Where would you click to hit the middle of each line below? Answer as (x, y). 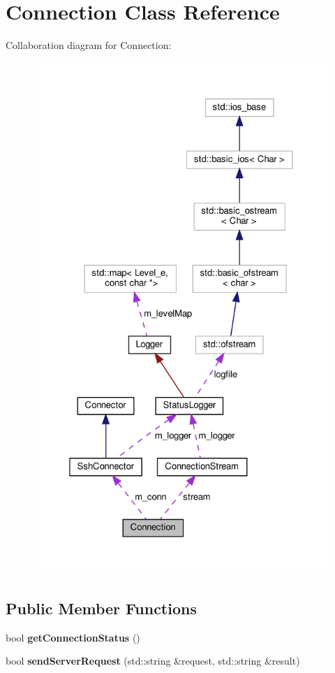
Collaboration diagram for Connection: (89, 45)
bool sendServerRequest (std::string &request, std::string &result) (153, 661)
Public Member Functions (101, 608)
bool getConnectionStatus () (73, 637)
